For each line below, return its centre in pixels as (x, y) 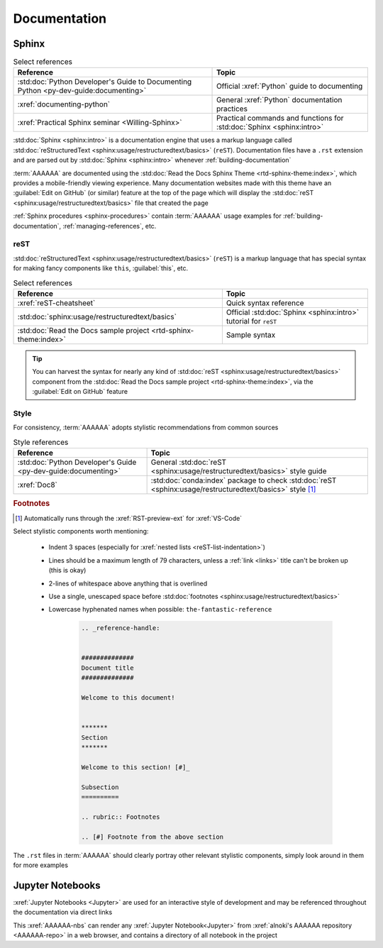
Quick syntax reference (265, 303)
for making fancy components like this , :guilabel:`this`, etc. (101, 268)
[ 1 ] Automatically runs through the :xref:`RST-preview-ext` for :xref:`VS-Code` (129, 518)
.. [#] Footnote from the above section (152, 837)
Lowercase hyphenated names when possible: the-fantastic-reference (160, 610)
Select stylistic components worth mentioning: (81, 531)
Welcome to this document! (128, 698)
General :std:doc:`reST (189, 462)
